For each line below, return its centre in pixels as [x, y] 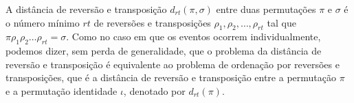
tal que [281, 22]
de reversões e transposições [152, 22]
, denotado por [154, 90]
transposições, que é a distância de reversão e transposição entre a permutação [171, 77]
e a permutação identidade [62, 90]
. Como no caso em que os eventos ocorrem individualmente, [193, 36]
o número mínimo [43, 22]
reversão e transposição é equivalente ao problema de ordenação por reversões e [173, 64]
